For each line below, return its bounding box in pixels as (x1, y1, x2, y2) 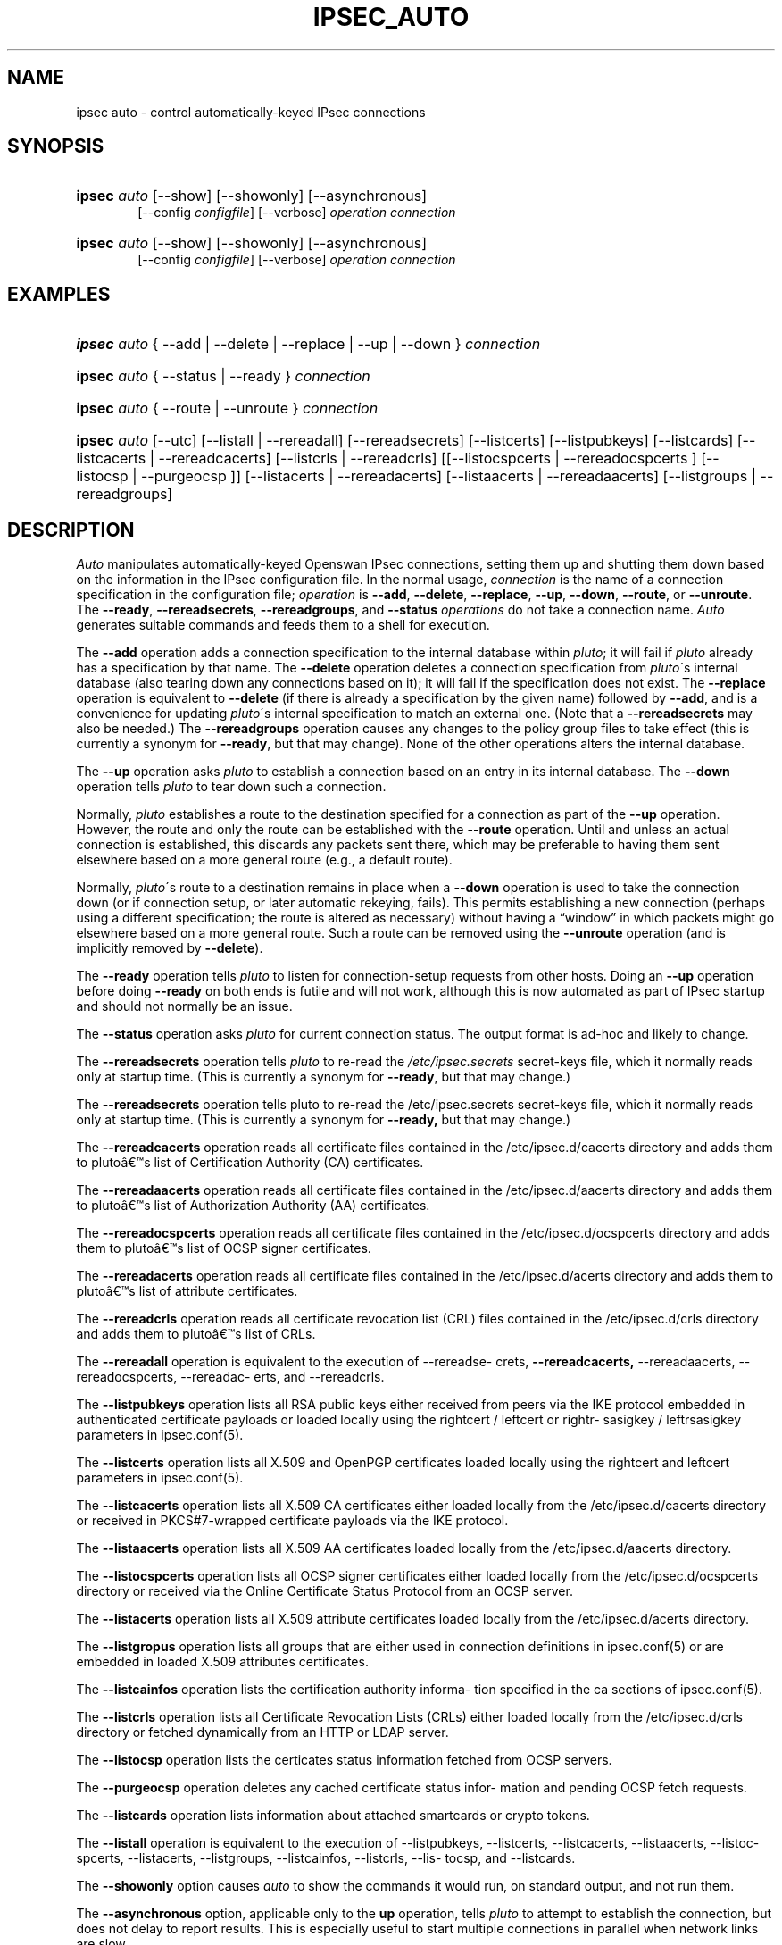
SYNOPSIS (7, 135, 104, 158)
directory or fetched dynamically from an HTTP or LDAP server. (76, 1724, 449, 1740)
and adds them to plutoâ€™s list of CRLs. (76, 1326, 316, 1342)
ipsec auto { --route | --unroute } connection (76, 399, 379, 418)
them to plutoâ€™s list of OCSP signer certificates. (76, 1240, 371, 1256)
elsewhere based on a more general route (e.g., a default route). (76, 852, 453, 868)
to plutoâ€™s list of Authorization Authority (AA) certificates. (76, 1198, 430, 1214)
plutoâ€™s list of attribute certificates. (76, 1283, 298, 1299)
